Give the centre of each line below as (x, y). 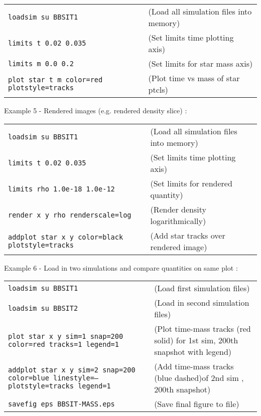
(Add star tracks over (188, 235)
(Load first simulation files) (202, 288)
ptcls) (158, 89)
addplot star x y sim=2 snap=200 (72, 370)
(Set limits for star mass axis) (201, 63)
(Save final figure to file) (197, 404)
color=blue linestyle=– (53, 378)
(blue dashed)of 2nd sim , (199, 378)
